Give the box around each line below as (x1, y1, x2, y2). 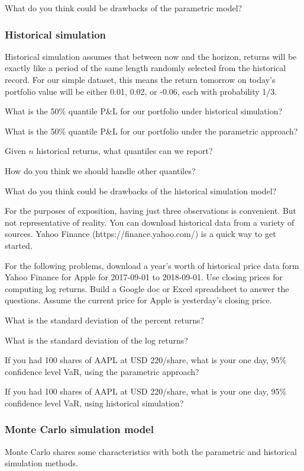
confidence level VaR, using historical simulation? (5, 396, 184, 409)
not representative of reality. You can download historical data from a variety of (5, 216, 295, 228)
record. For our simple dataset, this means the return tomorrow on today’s (5, 73, 276, 85)
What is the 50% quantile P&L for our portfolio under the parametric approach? (5, 124, 298, 137)
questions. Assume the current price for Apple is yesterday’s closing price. (5, 294, 272, 306)
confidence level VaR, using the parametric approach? (5, 365, 199, 377)
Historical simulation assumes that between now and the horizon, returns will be (5, 50, 297, 62)
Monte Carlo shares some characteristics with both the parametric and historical (5, 445, 297, 457)
